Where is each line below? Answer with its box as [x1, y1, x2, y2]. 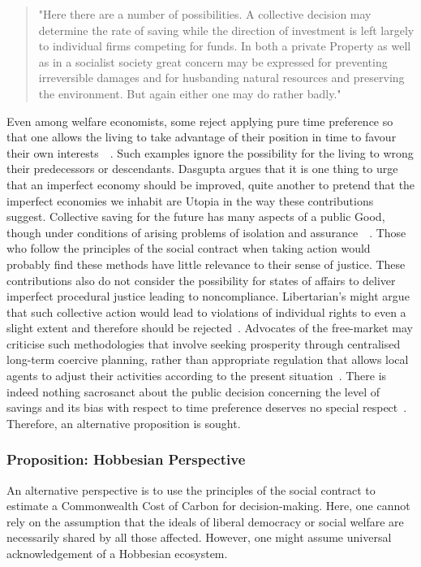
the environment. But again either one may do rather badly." [38, 84, 342, 102]
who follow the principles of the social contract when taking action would [6, 240, 371, 257]
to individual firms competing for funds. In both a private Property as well [38, 37, 411, 54]
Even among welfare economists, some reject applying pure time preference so [6, 112, 393, 129]
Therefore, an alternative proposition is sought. [6, 414, 241, 431]
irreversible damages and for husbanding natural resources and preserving [38, 69, 405, 86]
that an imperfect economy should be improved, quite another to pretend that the [6, 175, 415, 193]
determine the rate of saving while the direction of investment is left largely [38, 21, 415, 38]
